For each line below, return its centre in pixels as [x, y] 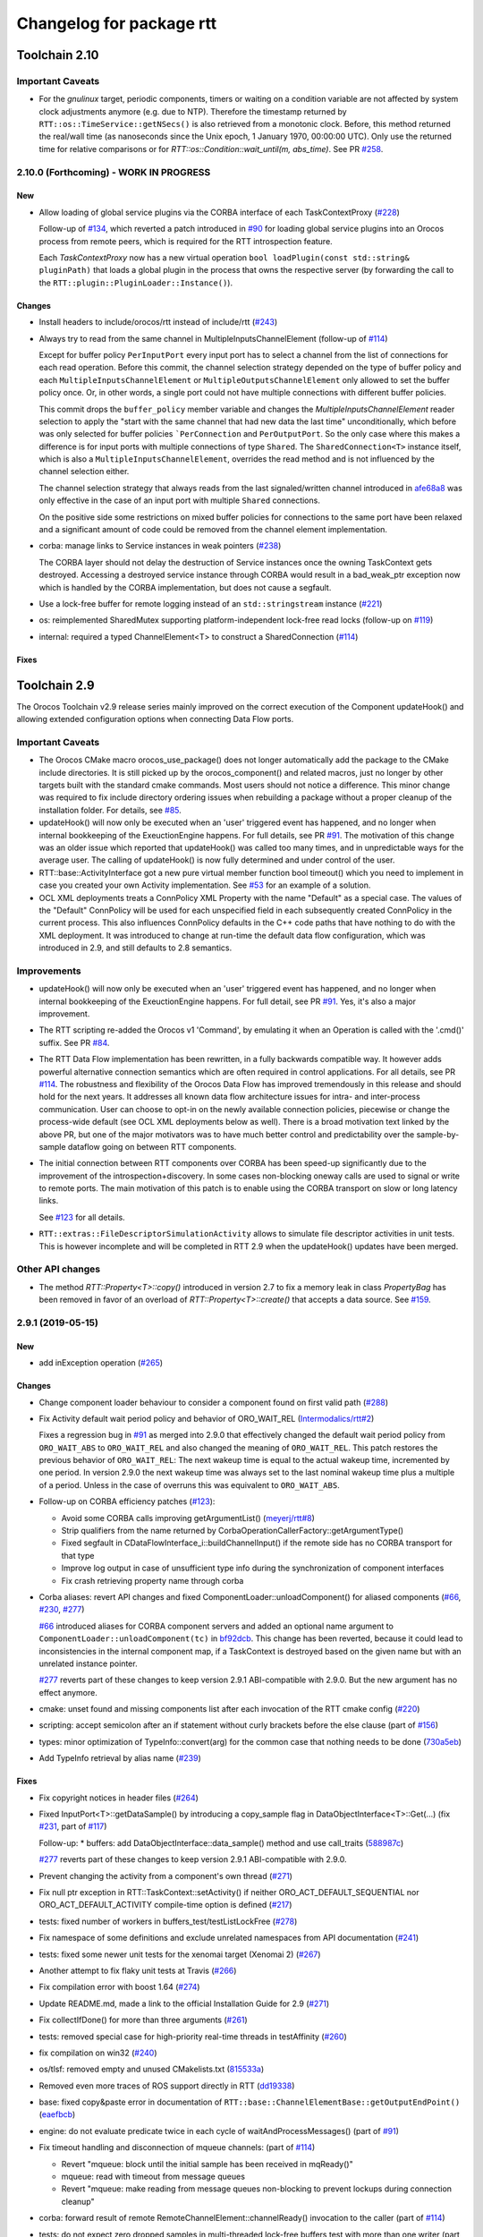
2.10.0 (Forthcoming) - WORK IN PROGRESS [114, 172]
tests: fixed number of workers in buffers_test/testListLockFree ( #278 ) [168, 1921]
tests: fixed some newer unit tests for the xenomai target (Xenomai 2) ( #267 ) [180, 1954]
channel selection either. [84, 472]
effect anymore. [68, 1692]
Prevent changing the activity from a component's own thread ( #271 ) [165, 1876]
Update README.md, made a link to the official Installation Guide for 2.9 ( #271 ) [184, 2003]
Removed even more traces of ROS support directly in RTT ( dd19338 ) [167, 2086]
